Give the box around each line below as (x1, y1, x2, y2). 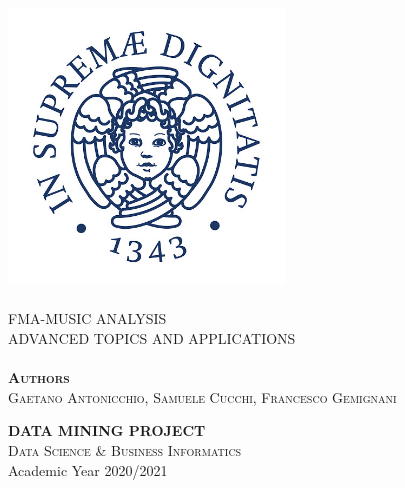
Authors (8, 367, 70, 388)
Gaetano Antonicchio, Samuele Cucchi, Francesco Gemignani (8, 386, 397, 407)
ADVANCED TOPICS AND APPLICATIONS (8, 327, 296, 348)
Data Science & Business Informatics (8, 439, 242, 460)
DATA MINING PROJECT (8, 420, 206, 441)
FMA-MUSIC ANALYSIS (8, 308, 167, 329)
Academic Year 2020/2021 (8, 459, 168, 480)
